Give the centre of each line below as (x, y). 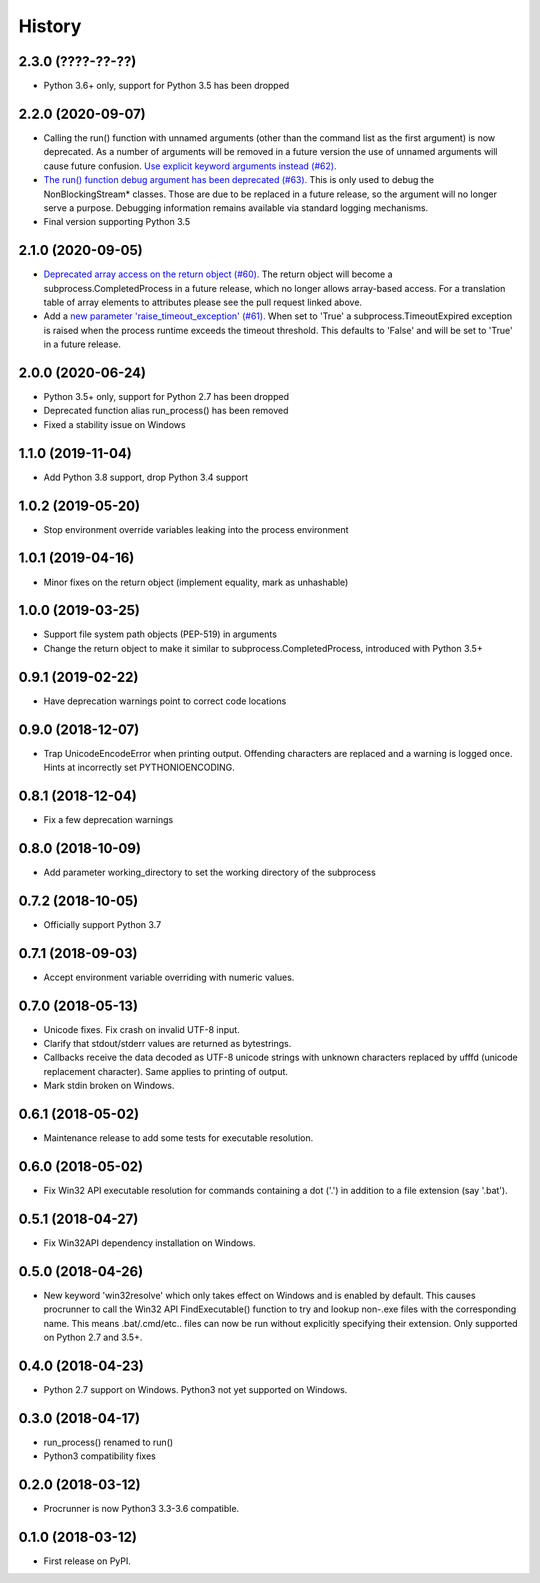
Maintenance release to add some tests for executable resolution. (178, 1138)
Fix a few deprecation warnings (108, 819)
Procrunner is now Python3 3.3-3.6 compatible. (141, 1509)
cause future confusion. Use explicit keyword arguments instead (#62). (190, 166)
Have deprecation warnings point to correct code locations (165, 701)
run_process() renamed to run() (108, 1442)
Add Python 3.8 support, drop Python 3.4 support (146, 477)
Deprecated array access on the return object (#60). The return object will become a (218, 274)
